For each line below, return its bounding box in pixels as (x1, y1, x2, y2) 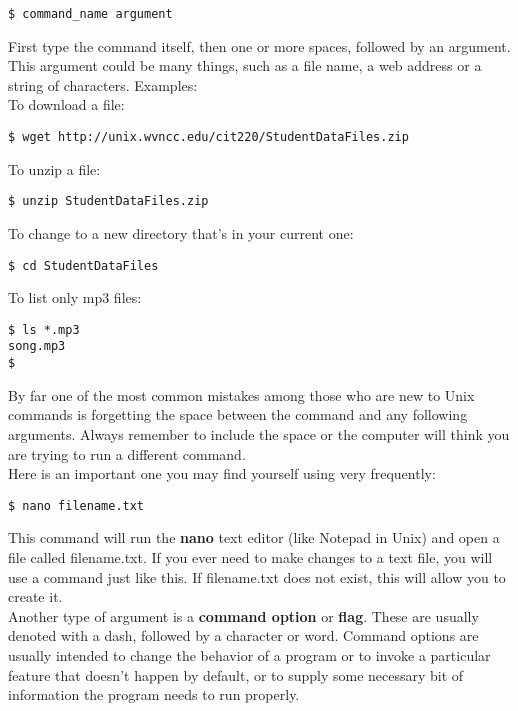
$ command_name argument (8, 7, 173, 21)
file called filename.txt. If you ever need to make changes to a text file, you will (8, 546, 493, 567)
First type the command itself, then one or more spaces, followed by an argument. (8, 35, 511, 56)
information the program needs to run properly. (8, 684, 300, 705)
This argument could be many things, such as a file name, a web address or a (8, 55, 482, 76)
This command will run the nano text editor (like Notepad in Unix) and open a (8, 527, 500, 548)
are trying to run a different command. (8, 443, 246, 464)
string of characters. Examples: (8, 74, 198, 95)
